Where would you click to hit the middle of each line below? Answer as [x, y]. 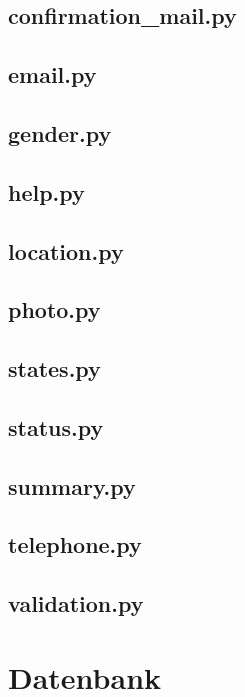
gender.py [60, 132]
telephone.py [75, 544]
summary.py [72, 485]
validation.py [76, 603]
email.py [52, 74]
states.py [54, 368]
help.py [46, 191]
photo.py [54, 309]
